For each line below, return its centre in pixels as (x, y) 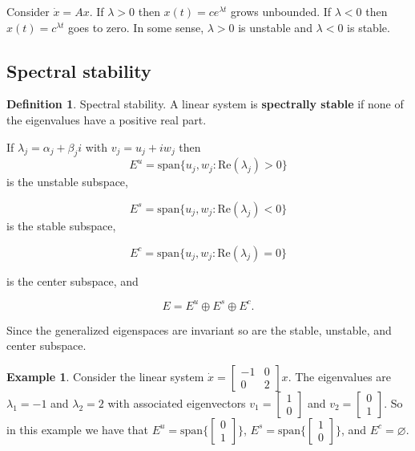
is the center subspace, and (73, 280)
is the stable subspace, (61, 225)
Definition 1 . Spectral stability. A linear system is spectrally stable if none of (205, 104)
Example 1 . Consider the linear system (105, 376)
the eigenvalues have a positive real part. (107, 119)
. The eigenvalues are (340, 376)
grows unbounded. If (281, 11)
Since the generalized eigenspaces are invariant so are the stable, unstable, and (199, 329)
